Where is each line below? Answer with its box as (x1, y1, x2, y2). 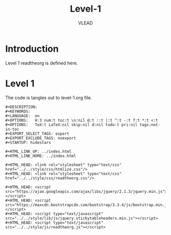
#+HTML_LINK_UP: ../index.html (5, 149, 72, 154)
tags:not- (139, 122, 160, 127)
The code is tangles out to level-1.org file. (5, 95, 93, 101)
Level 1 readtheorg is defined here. (5, 60, 78, 66)
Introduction (5, 43, 59, 54)
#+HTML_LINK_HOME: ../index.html (5, 153, 76, 158)
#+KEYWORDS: (5, 109, 31, 114)
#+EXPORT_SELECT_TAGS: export (5, 131, 70, 136)
